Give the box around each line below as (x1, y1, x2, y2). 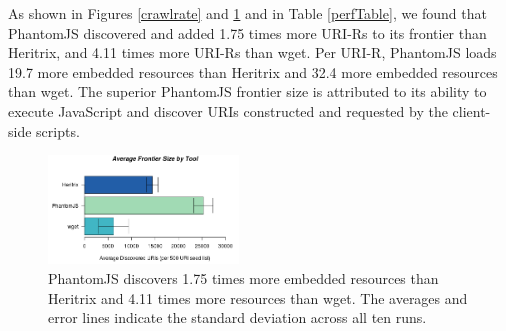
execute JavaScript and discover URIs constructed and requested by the (8, 100, 448, 121)
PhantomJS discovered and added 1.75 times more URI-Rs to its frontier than (8, 22, 487, 43)
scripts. (36, 120, 80, 141)
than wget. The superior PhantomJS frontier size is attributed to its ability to (8, 81, 487, 102)
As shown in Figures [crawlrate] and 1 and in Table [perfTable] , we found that (8, 3, 487, 23)
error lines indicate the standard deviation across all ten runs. (48, 307, 427, 328)
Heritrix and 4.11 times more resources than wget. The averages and (48, 287, 468, 308)
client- (452, 100, 491, 121)
